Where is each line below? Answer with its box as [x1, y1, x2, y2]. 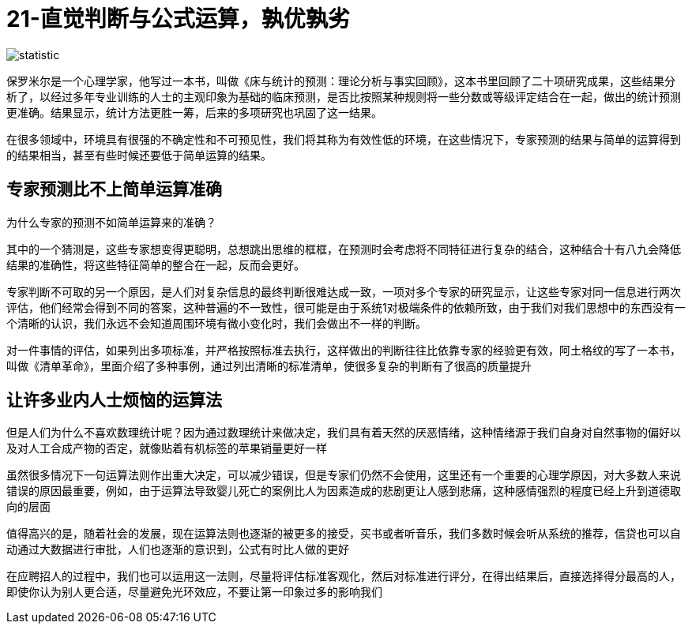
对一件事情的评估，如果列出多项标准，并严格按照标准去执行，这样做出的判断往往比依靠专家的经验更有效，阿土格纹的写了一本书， [6, 343, 681, 357]
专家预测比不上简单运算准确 [6, 179, 222, 200]
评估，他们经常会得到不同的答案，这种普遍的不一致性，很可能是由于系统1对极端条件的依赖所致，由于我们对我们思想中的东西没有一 [6, 300, 686, 314]
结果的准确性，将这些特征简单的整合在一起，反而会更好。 [6, 257, 305, 272]
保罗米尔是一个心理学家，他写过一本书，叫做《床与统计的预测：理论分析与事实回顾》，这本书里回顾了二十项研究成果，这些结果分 [6, 73, 675, 88]
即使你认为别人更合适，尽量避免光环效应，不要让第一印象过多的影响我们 [6, 585, 382, 599]
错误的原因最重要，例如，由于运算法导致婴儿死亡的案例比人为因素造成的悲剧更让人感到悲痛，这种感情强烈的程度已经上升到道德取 [6, 484, 681, 498]
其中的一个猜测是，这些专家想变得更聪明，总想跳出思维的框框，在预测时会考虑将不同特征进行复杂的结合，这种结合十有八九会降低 [6, 242, 681, 256]
